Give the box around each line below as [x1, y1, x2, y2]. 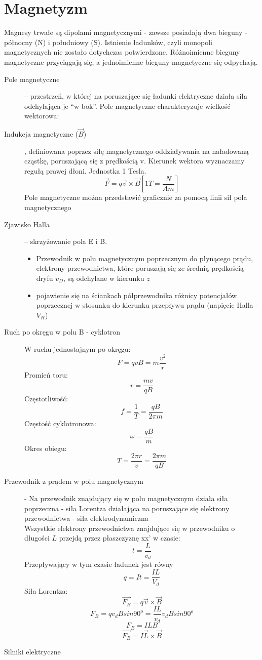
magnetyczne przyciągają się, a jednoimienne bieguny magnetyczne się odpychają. [4, 56, 258, 67]
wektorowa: [24, 110, 59, 121]
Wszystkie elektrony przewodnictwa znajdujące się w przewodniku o [24, 522, 235, 533]
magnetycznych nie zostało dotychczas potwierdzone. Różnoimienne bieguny [4, 47, 240, 57]
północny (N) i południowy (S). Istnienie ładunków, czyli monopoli [4, 36, 212, 47]
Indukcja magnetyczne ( [4, 129, 79, 139]
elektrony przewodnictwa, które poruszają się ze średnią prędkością [36, 263, 244, 273]
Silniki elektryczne [4, 646, 61, 657]
